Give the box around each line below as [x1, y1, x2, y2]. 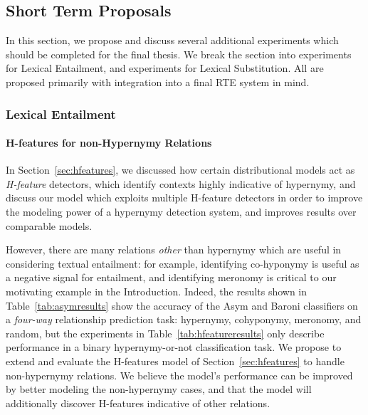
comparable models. [6, 218, 93, 233]
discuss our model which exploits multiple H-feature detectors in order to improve [6, 190, 363, 205]
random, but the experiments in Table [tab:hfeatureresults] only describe [6, 325, 325, 340]
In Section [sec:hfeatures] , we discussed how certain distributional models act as [6, 162, 355, 177]
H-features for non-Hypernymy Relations [6, 135, 212, 150]
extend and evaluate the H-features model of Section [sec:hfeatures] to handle [6, 353, 345, 368]
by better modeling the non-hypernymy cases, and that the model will [6, 382, 312, 396]
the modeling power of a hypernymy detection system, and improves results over [6, 204, 357, 219]
